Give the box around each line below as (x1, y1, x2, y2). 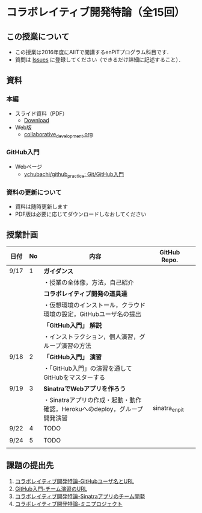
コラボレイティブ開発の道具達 (43, 289, 127, 298)
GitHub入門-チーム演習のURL (14, 485, 87, 492)
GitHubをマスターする (43, 373, 106, 382)
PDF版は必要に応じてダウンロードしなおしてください (14, 210, 147, 218)
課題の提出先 (6, 461, 54, 471)
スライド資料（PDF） (14, 110, 68, 117)
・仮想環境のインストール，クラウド (43, 301, 146, 309)
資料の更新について (6, 188, 62, 197)
